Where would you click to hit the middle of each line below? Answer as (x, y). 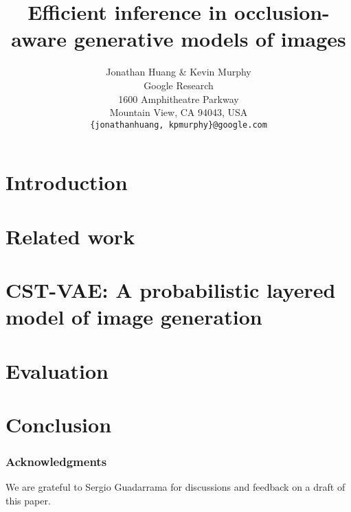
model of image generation (134, 317)
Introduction (67, 182)
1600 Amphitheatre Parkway (179, 98)
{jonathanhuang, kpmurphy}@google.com (179, 125)
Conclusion (59, 424)
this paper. (28, 501)
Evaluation (57, 370)
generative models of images (210, 39)
